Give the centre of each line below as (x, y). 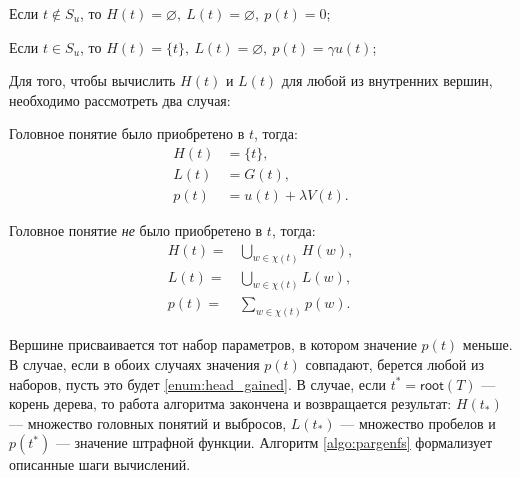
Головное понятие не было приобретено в (136, 230)
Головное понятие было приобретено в (127, 133)
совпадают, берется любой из (395, 363)
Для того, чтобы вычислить (92, 80)
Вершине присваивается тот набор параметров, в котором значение (213, 344)
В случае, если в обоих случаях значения (134, 363)
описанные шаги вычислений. (100, 464)
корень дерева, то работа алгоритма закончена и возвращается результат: (230, 403)
